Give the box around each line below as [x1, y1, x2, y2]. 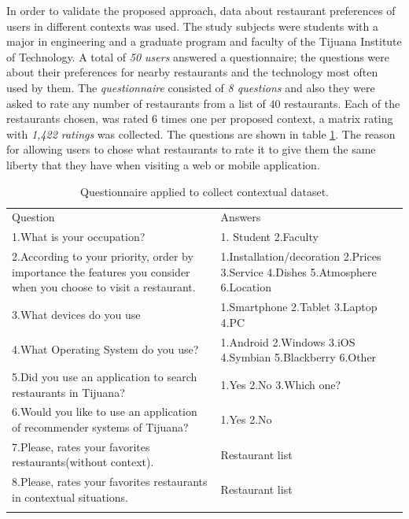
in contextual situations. [12, 488, 128, 505]
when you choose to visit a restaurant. [12, 279, 196, 295]
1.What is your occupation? [12, 228, 146, 245]
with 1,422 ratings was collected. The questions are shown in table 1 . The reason [6, 125, 396, 142]
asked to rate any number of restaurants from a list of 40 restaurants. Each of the [6, 95, 400, 111]
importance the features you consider [12, 263, 190, 280]
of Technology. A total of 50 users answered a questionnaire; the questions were [6, 48, 389, 65]
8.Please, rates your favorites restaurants [12, 473, 208, 490]
